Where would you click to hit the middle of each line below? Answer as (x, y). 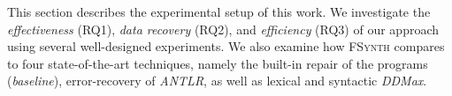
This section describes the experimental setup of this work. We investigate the (219, 11)
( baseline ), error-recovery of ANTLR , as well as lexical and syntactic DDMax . (217, 81)
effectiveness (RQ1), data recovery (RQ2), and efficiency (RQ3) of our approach (223, 29)
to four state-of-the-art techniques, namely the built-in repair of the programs (218, 63)
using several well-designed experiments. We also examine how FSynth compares (226, 46)
